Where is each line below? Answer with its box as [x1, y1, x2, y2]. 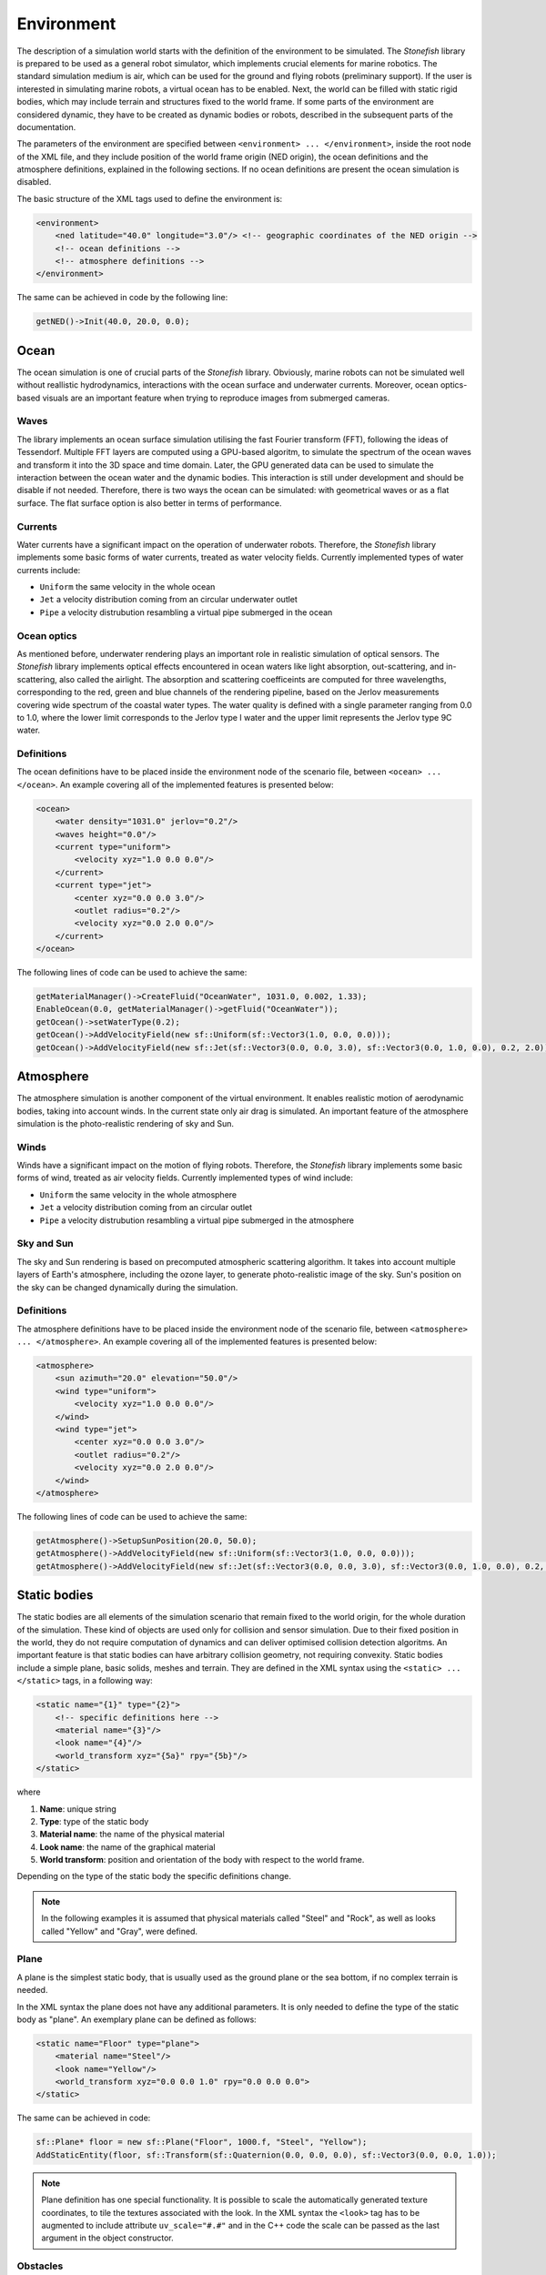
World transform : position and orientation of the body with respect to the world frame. [39, 1855, 365, 1865]
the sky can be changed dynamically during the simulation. [16, 1281, 238, 1292]
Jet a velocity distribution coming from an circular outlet [39, 1202, 253, 1213]
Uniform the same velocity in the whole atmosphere [39, 1188, 237, 1200]
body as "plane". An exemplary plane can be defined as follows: [16, 2014, 257, 2025]
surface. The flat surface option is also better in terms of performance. [16, 497, 282, 509]
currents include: [16, 564, 81, 575]
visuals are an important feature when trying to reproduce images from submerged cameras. [42, 392, 390, 403]
